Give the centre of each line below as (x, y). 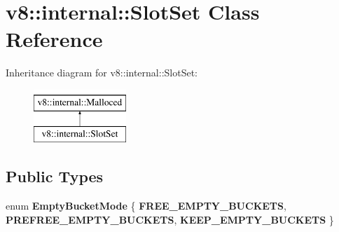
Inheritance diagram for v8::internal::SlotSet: (102, 73)
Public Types (55, 176)
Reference (54, 39)
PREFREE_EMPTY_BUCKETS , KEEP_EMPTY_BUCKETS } (170, 219)
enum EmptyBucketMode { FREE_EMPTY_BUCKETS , (146, 206)
